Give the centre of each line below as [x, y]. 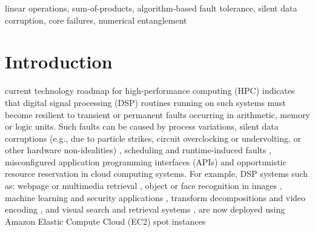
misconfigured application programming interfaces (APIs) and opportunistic [146, 161]
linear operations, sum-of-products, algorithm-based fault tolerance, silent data [151, 8]
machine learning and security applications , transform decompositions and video [155, 197]
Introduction [59, 61]
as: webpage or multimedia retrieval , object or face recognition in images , [144, 186]
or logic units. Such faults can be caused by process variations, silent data [142, 126]
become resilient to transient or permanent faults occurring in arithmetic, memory [157, 114]
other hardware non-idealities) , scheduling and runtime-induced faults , [138, 150]
